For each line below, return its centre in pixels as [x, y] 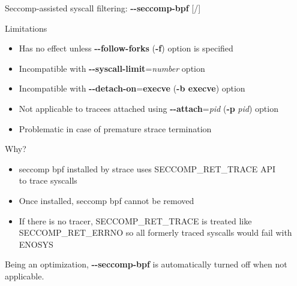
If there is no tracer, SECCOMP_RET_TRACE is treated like [135, 220]
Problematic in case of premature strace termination [115, 128]
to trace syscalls [48, 180]
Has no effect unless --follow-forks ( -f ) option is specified [126, 48]
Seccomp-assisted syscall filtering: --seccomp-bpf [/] [103, 8]
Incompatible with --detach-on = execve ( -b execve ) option [132, 88]
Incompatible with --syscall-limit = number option [112, 68]
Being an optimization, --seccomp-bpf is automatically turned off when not [146, 264]
